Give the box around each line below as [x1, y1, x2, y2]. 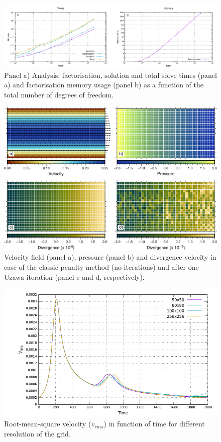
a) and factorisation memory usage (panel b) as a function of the [4, 79, 203, 90]
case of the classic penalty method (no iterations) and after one [4, 261, 199, 272]
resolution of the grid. [4, 428, 71, 438]
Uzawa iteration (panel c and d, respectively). [4, 271, 145, 282]
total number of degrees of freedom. [4, 89, 114, 99]
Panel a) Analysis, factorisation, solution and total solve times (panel [4, 69, 217, 80]
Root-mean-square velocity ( [4, 418, 91, 429]
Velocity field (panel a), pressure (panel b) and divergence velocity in [4, 252, 216, 262]
